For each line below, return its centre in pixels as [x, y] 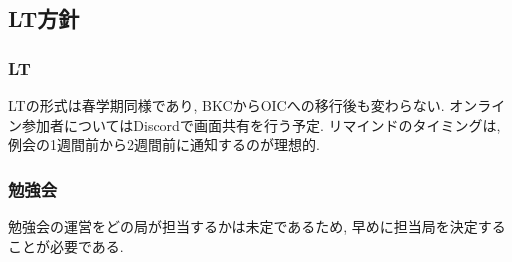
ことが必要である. [66, 245]
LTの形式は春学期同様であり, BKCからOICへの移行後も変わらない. [226, 105]
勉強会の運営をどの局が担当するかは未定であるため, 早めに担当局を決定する [257, 226]
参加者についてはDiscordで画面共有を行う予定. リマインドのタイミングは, [261, 124]
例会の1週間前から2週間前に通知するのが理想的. [164, 144]
